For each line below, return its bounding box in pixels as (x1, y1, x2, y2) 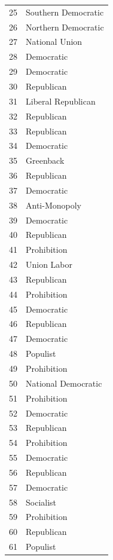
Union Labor (26, 258, 73, 271)
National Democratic (26, 377, 102, 389)
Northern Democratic (26, 20, 104, 33)
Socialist (26, 495, 57, 508)
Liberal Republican (26, 94, 96, 107)
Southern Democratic (26, 5, 104, 18)
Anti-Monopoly (26, 198, 81, 211)
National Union (26, 35, 83, 48)
